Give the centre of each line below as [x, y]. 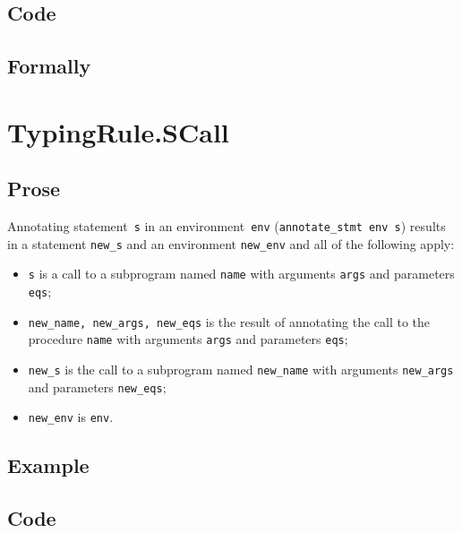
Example [48, 465]
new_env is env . [71, 417]
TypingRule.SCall [118, 131]
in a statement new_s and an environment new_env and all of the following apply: [231, 243]
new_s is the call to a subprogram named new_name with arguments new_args [241, 370]
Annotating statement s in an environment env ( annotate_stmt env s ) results [227, 226]
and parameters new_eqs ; [97, 387]
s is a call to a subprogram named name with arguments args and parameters [241, 274]
